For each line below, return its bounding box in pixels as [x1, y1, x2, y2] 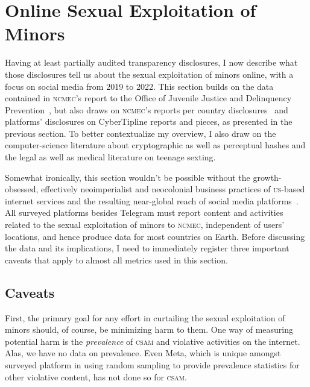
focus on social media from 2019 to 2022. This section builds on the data [5, 80, 274, 92]
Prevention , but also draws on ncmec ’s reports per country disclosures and [5, 103, 288, 116]
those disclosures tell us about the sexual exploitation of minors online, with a [5, 68, 294, 80]
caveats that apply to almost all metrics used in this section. [5, 253, 228, 266]
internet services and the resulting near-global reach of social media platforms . [5, 194, 299, 207]
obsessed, [5, 183, 39, 195]
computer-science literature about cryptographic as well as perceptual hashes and [5, 139, 306, 151]
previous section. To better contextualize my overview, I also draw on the [5, 127, 276, 139]
